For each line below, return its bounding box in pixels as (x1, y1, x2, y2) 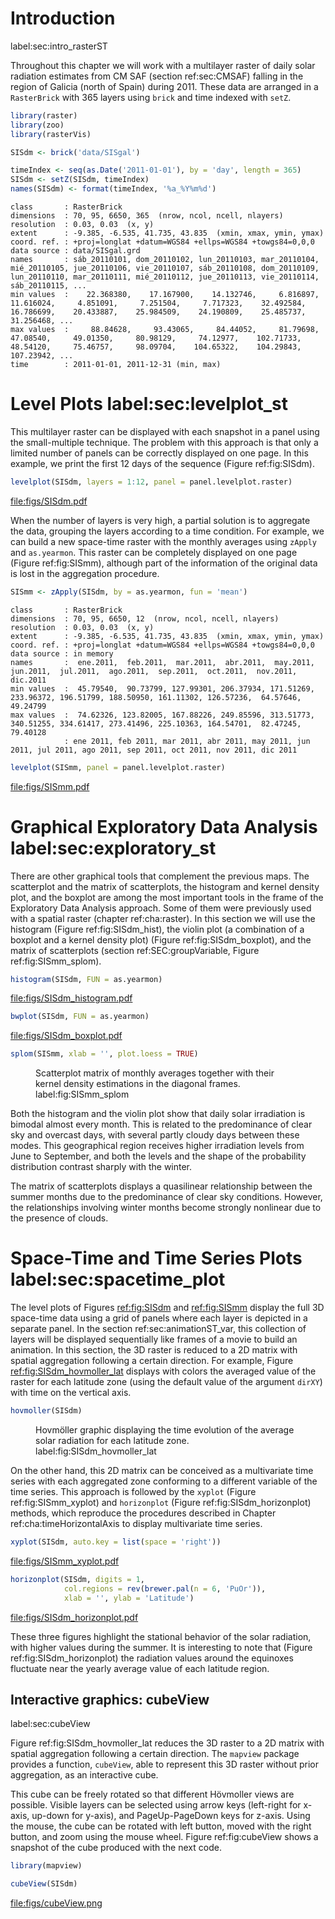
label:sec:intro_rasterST (10, 40, 108, 52)
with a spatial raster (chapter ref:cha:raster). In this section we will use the (10, 912, 316, 924)
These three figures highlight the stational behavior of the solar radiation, (10, 1630, 312, 1642)
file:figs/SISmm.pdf (10, 780, 90, 792)
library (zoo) (10, 120, 65, 130)
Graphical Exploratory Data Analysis (10, 815, 318, 838)
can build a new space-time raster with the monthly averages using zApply (10, 535, 318, 547)
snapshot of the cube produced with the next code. (10, 1842, 222, 1854)
